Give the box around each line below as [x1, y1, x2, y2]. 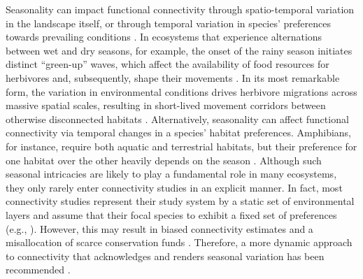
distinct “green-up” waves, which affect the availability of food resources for [6, 57, 329, 71]
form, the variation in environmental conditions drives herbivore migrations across [6, 84, 357, 99]
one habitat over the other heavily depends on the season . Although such [6, 152, 322, 167]
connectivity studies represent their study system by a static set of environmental [6, 194, 355, 208]
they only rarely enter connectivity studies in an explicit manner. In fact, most [6, 180, 343, 194]
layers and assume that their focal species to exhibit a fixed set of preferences [6, 207, 337, 222]
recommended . [6, 262, 71, 277]
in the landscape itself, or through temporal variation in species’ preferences [6, 15, 331, 30]
